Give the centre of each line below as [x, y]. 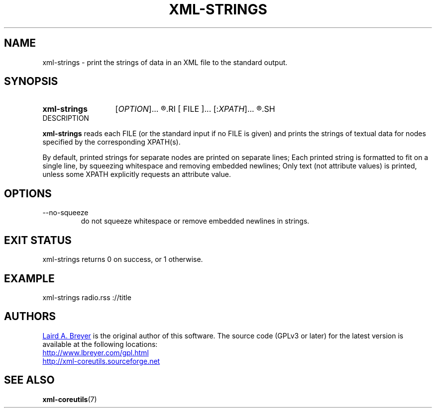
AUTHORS [30, 317]
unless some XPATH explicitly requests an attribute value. [137, 174]
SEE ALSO [29, 380]
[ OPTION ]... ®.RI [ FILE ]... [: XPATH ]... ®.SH [195, 109]
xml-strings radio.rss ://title [87, 297]
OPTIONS [28, 193]
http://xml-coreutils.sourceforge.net [101, 361]
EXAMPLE [29, 278]
